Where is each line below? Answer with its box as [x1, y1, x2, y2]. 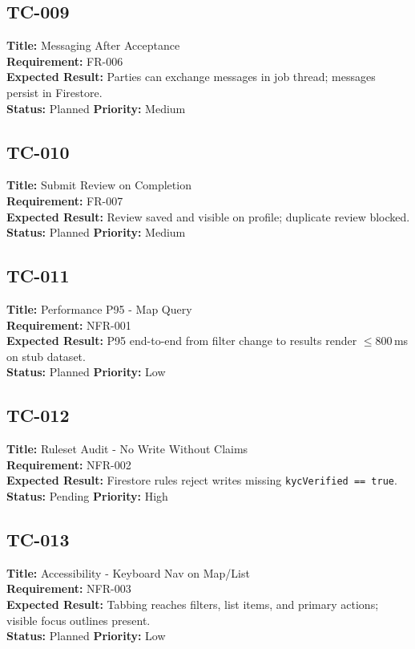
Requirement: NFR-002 [6, 456, 131, 473]
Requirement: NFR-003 [6, 580, 131, 597]
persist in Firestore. [6, 83, 103, 100]
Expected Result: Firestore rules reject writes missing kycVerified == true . [6, 472, 397, 489]
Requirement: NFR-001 [6, 316, 131, 333]
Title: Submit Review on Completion [6, 176, 191, 193]
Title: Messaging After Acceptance [6, 37, 180, 54]
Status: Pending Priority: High [6, 487, 168, 504]
